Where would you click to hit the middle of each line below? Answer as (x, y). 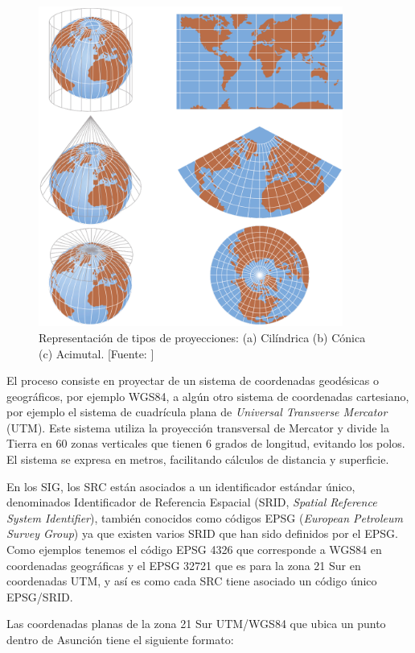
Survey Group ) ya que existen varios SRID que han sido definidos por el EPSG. (202, 533)
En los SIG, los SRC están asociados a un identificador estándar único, (181, 486)
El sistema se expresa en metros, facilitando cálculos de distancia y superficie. (198, 459)
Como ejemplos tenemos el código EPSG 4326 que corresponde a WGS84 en (194, 550)
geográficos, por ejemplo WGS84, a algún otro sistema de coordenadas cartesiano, (208, 396)
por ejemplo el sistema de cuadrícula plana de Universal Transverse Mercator (197, 412)
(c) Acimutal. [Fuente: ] (97, 353)
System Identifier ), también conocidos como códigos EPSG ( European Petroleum (205, 517)
